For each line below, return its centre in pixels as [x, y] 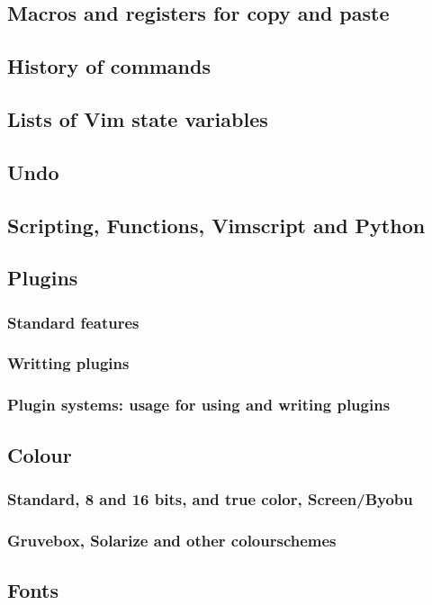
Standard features [73, 322]
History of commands [109, 66]
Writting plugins [68, 363]
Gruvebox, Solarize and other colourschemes [172, 540]
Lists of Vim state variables [138, 118]
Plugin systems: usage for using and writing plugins [199, 405]
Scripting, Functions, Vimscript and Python [216, 225]
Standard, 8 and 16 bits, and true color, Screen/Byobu [210, 498]
